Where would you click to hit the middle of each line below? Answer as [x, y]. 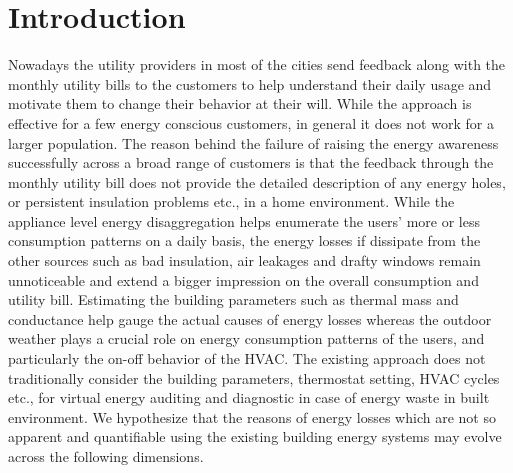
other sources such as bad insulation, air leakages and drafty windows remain [244, 260]
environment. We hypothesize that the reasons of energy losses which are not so [252, 416]
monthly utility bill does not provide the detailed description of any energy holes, [257, 181]
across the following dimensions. [106, 456]
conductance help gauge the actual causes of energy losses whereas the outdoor [250, 318]
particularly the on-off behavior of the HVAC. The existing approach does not [247, 358]
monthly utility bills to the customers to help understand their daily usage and [250, 83]
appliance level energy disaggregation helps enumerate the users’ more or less [244, 220]
